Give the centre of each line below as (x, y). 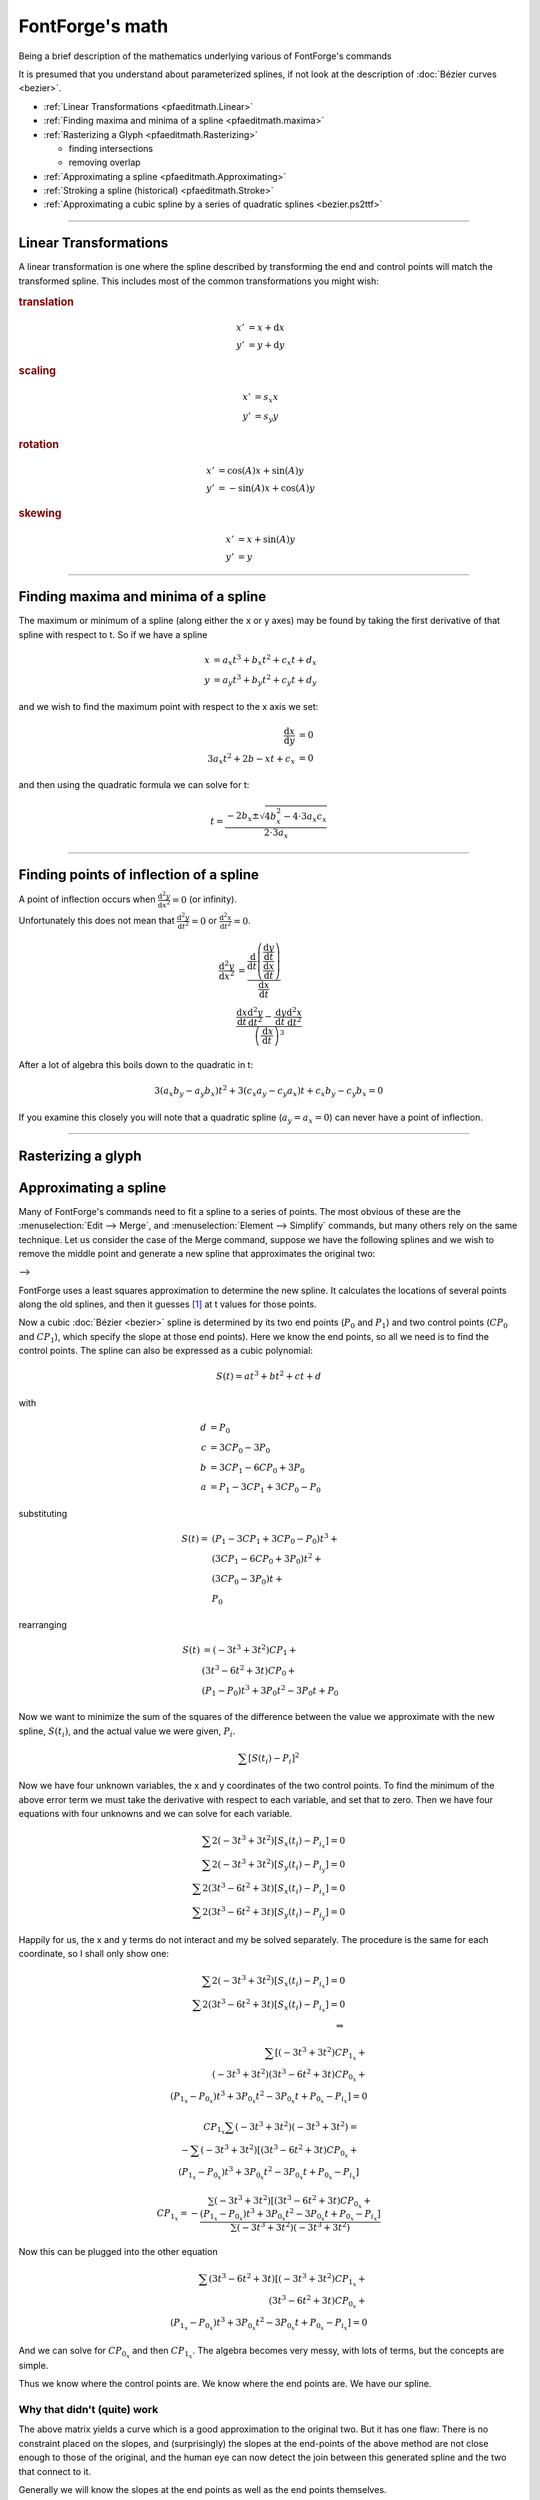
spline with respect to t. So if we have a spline (113, 634)
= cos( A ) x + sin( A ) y (261, 470)
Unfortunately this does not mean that (96, 921)
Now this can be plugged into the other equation (118, 2252)
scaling (37, 370)
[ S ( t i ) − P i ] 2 (274, 1758)
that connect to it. (55, 2471)
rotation (39, 444)
